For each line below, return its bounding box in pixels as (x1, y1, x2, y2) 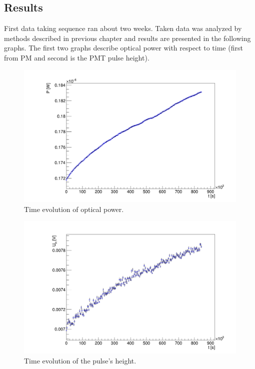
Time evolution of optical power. (24, 203, 124, 214)
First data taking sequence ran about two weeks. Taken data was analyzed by (4, 23, 242, 33)
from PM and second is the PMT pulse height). (4, 52, 149, 62)
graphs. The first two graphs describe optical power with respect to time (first (4, 42, 243, 53)
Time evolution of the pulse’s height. (24, 355, 136, 365)
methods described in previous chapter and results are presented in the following (4, 32, 251, 43)
